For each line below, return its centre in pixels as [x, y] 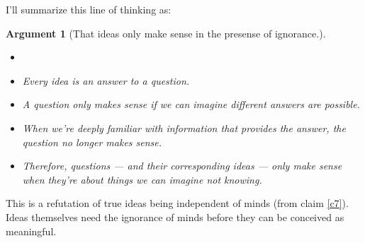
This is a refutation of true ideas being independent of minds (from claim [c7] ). [177, 203]
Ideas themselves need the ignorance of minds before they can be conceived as [175, 217]
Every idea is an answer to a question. [106, 80]
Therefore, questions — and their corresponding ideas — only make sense [182, 166]
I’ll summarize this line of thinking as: [89, 9]
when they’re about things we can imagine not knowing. [142, 179]
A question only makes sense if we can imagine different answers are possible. [191, 104]
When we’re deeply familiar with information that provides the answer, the [184, 128]
